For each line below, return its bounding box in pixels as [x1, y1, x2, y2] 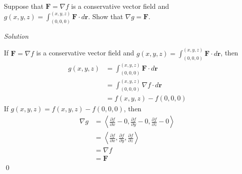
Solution [4, 30, 29, 41]
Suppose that [4, 1, 44, 11]
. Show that [88, 11, 123, 22]
